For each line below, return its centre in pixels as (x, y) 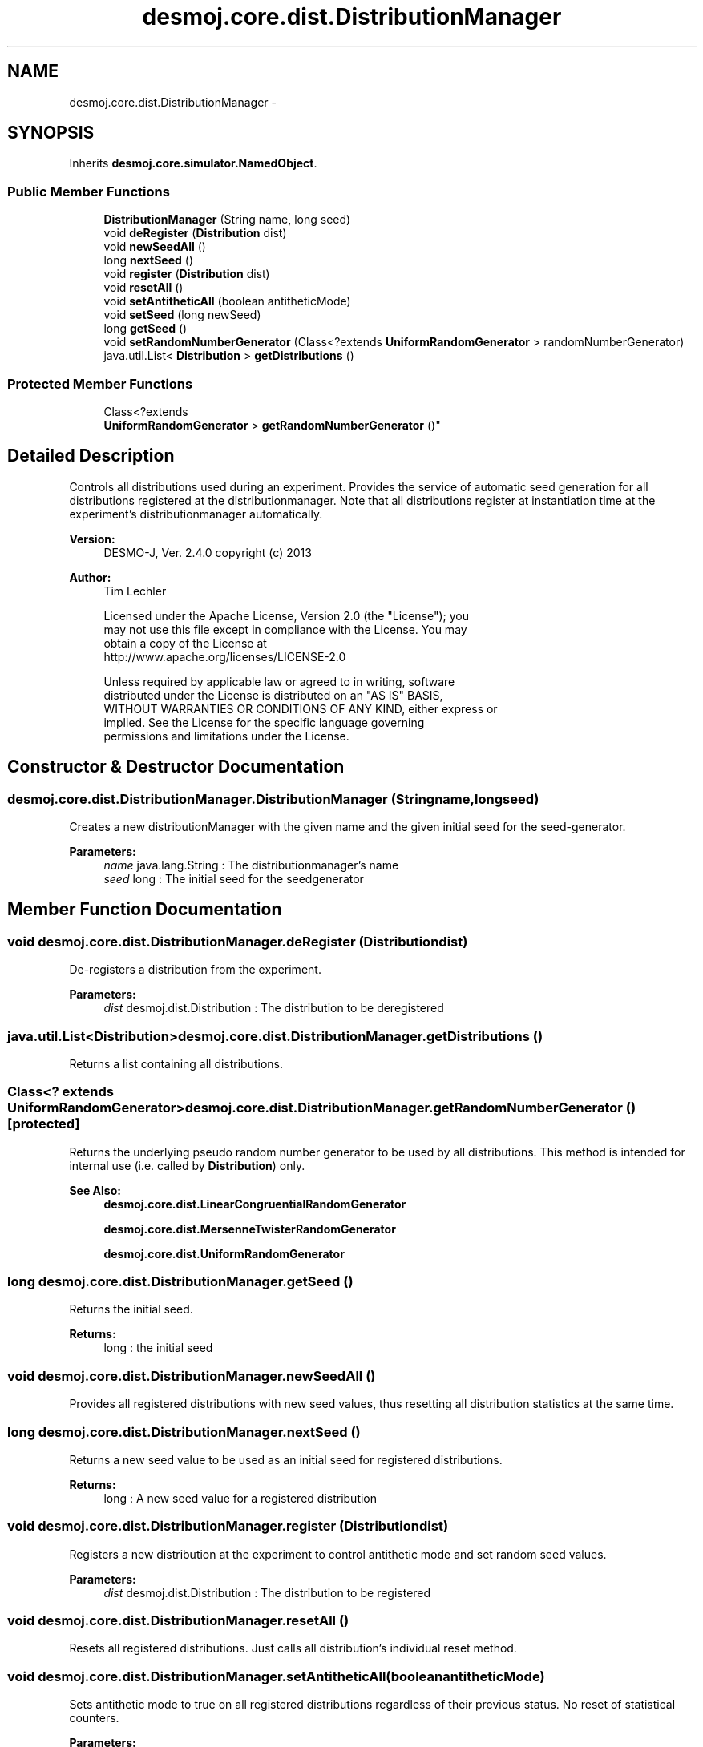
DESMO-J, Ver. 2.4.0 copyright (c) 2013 (208, 552)
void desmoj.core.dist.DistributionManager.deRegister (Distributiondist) (238, 941)
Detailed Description (91, 456)
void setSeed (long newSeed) (182, 315)
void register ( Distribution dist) (187, 274)
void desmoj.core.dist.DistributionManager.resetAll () (178, 1621)
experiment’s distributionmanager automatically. (196, 514)
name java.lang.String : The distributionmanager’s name (251, 865)
